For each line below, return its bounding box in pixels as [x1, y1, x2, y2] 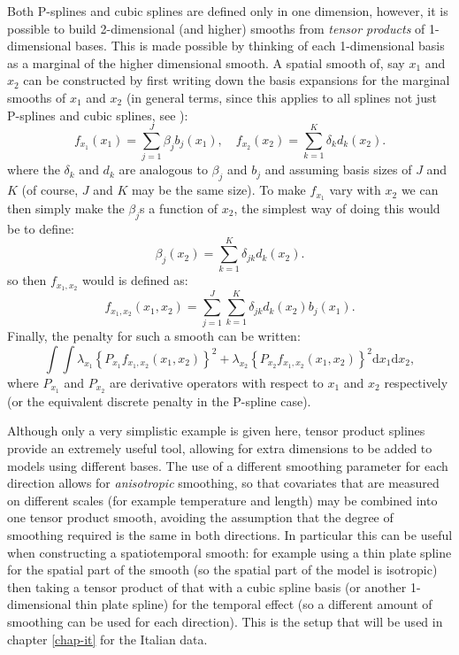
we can [401, 181, 439, 199]
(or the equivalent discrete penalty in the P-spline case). [7, 391, 311, 410]
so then [7, 271, 47, 289]
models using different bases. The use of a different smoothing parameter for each [7, 456, 448, 474]
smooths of [7, 88, 66, 106]
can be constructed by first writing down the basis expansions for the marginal [23, 71, 450, 89]
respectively [384, 374, 448, 392]
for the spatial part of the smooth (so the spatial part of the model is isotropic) [7, 560, 438, 579]
